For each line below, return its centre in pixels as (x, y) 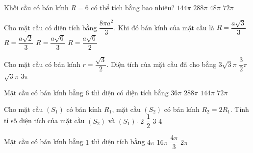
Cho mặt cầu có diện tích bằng (51, 27)
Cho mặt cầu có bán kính (42, 64)
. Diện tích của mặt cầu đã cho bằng (162, 64)
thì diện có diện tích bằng (130, 93)
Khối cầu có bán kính (36, 7)
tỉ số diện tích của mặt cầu (44, 120)
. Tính (240, 109)
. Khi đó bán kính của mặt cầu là (164, 27)
